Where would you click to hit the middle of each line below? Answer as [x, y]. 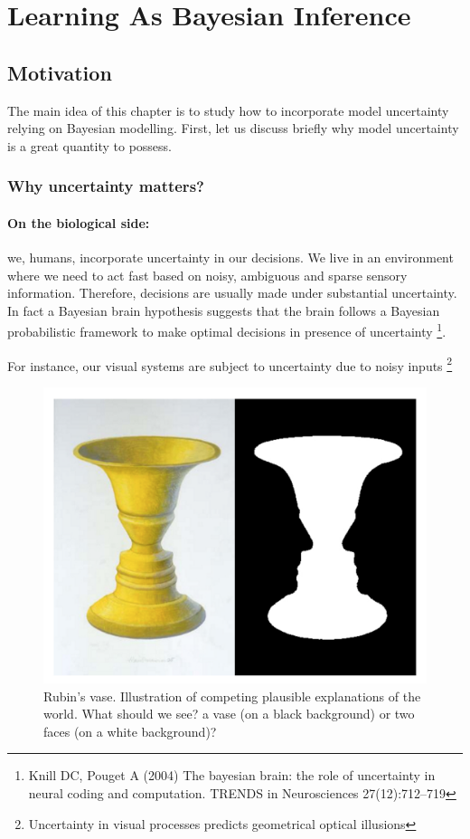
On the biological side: [79, 222]
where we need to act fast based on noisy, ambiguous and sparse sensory [207, 275]
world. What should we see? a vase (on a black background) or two [229, 714]
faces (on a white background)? [130, 731]
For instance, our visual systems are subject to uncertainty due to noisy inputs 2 [230, 364]
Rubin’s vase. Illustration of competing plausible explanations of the [232, 696]
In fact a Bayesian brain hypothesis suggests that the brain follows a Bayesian [224, 310]
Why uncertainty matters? [106, 186]
